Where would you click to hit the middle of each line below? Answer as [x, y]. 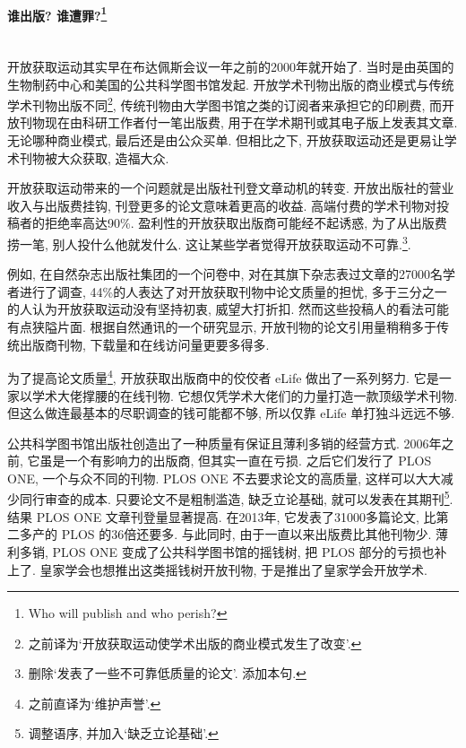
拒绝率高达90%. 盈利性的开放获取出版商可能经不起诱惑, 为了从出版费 [246, 223]
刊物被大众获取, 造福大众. [94, 157]
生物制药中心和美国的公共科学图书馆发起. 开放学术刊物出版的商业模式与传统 [231, 84]
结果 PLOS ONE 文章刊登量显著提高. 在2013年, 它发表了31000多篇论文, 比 [222, 516]
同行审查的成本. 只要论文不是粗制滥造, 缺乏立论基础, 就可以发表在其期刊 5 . [236, 498]
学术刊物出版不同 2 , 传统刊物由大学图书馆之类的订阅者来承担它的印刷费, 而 [224, 104]
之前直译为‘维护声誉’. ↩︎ [95, 703]
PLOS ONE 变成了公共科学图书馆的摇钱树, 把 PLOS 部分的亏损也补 [250, 551]
